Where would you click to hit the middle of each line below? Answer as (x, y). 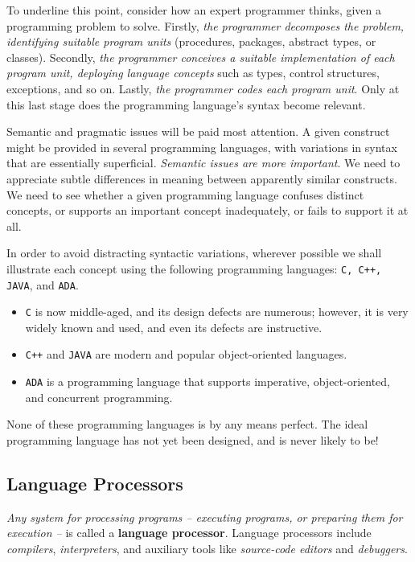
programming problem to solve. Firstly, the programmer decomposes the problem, (205, 25)
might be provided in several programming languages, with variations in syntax (202, 147)
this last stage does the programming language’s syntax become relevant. (186, 104)
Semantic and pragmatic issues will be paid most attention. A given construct (198, 131)
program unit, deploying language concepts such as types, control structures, (193, 73)
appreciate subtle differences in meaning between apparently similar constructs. (202, 178)
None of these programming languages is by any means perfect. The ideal (187, 424)
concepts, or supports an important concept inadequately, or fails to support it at (207, 210)
